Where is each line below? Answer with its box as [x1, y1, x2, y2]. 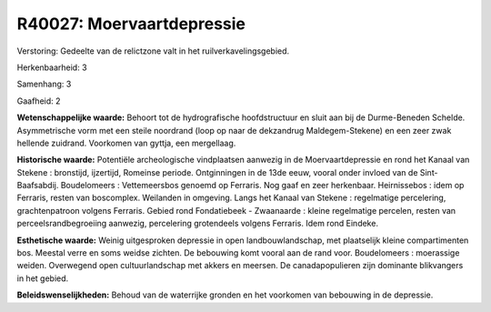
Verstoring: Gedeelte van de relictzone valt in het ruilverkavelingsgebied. [16, 45, 290, 56]
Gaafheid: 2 [16, 96, 61, 106]
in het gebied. [16, 273, 69, 284]
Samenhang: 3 [16, 78, 72, 90]
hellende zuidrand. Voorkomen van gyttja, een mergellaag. [16, 137, 236, 148]
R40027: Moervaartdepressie [16, 14, 245, 34]
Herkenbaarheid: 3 [16, 62, 87, 73]
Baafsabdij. [16, 180, 59, 191]
